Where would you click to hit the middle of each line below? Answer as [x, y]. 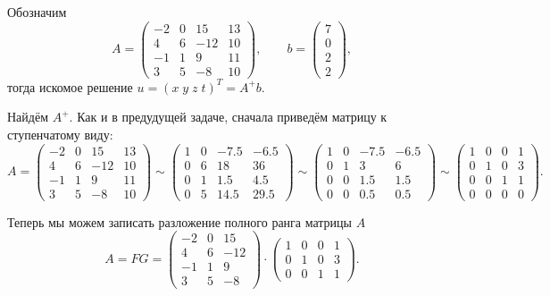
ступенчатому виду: [60, 134]
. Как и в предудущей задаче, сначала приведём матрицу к [228, 117]
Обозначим [37, 12]
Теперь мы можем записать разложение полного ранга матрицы [179, 221]
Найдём [28, 117]
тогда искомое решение [70, 86]
